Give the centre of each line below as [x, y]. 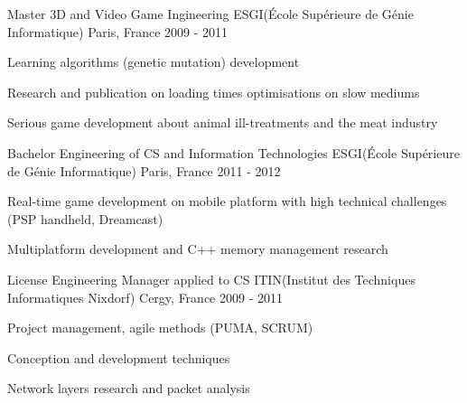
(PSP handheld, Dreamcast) [85, 218]
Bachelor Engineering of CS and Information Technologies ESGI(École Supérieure [233, 152]
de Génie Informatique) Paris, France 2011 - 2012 [144, 170]
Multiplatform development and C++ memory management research [198, 249]
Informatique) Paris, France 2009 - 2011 [118, 31]
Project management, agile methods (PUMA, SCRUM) [160, 328]
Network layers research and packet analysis [129, 388]
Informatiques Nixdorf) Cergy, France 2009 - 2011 [145, 297]
